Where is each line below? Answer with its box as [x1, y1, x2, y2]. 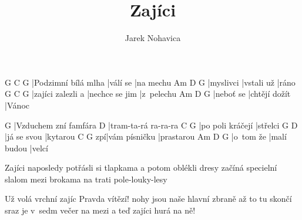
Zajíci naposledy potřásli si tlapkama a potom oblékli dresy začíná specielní [5, 161, 277, 174]
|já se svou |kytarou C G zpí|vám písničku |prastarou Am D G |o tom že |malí [5, 130, 287, 143]
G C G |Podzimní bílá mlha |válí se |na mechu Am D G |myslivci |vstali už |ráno [5, 76, 296, 88]
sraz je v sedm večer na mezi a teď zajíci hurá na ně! [5, 204, 196, 216]
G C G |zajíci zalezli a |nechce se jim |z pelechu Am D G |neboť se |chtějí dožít [5, 87, 291, 100]
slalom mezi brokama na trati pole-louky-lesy [5, 172, 167, 185]
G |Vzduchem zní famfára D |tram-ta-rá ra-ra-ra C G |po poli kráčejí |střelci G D [5, 119, 298, 131]
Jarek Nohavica [125, 32, 181, 44]
